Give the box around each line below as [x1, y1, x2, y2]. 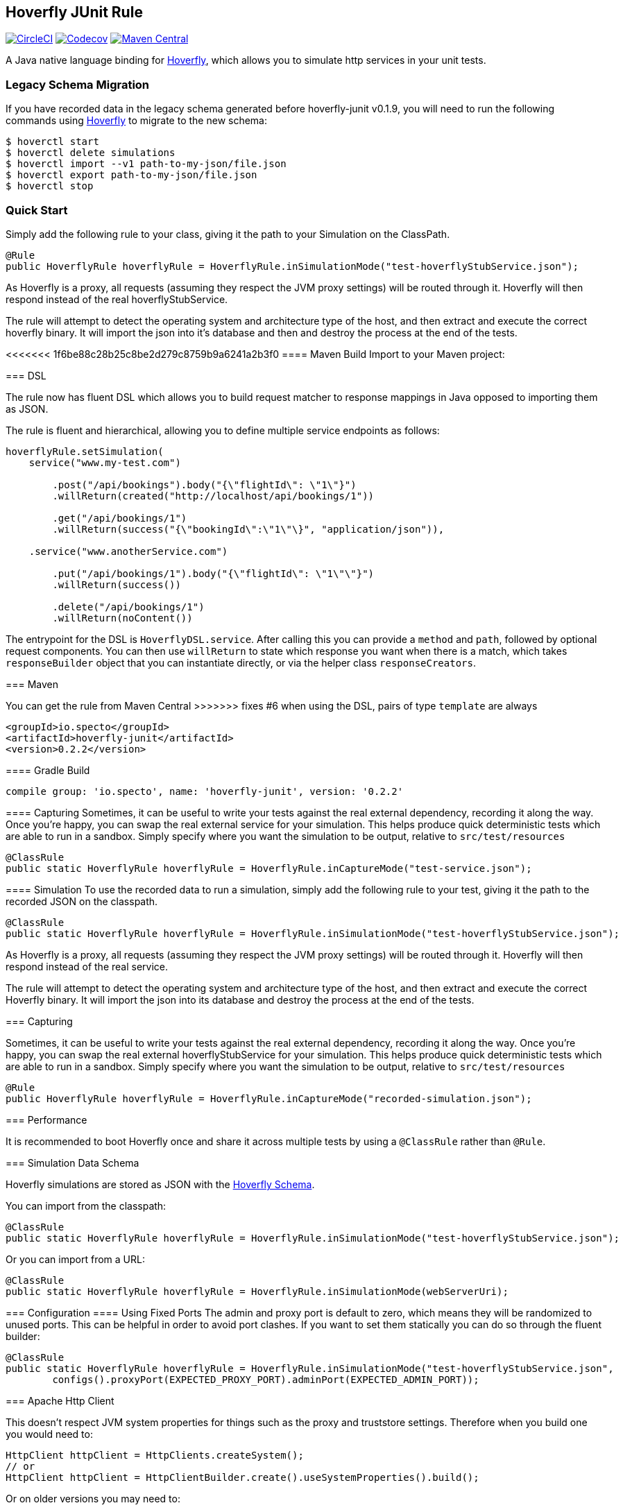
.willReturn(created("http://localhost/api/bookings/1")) [52, 490, 375, 501]
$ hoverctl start [6, 136, 99, 148]
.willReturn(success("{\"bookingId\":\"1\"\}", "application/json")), [52, 523, 445, 535]
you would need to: [6, 1427, 93, 1440]
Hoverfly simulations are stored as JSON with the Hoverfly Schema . [6, 1178, 315, 1190]
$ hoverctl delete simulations [6, 147, 176, 159]
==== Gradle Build [6, 764, 90, 776]
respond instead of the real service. [6, 960, 168, 972]
